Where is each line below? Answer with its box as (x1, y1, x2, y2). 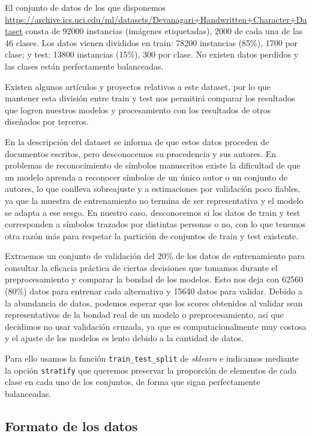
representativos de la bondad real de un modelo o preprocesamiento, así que (5, 308, 284, 321)
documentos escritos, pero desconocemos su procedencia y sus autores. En (5, 147, 277, 160)
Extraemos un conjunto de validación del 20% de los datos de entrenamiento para (5, 249, 305, 262)
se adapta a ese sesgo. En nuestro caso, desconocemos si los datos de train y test (5, 206, 301, 218)
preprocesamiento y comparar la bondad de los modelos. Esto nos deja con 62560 (5, 273, 303, 285)
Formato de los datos (5, 416, 138, 435)
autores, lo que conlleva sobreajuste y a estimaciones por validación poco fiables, (5, 182, 301, 195)
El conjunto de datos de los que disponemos (5, 1, 166, 13)
